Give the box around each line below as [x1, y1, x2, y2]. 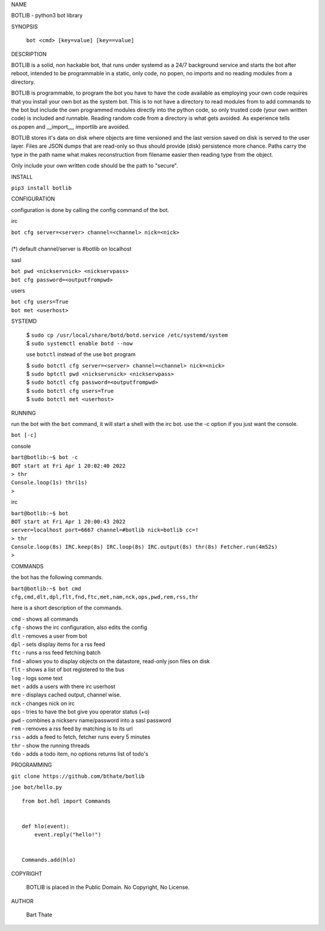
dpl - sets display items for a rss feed [11, 641, 105, 648]
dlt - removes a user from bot [11, 632, 87, 639]
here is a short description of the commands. [11, 604, 123, 612]
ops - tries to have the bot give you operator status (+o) [11, 708, 150, 715]
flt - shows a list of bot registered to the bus [11, 666, 125, 673]
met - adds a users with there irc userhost [11, 683, 116, 690]
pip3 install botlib [11, 184, 72, 192]
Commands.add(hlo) [22, 856, 76, 864]
